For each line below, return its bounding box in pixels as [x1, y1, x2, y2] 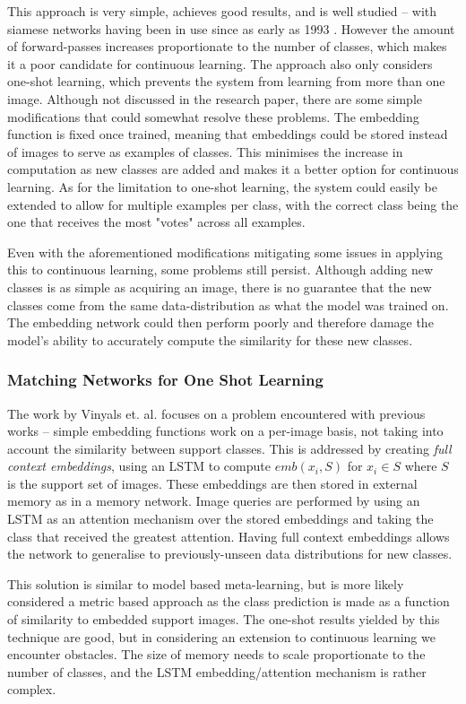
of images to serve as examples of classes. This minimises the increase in [7, 142, 403, 161]
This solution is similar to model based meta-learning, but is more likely [7, 574, 404, 593]
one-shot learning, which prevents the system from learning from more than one [7, 72, 445, 91]
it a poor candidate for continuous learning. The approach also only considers [7, 54, 433, 73]
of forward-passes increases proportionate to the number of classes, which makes [7, 37, 447, 56]
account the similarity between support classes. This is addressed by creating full [7, 439, 452, 457]
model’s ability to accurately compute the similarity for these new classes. [7, 330, 413, 349]
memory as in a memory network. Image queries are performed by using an [7, 491, 420, 510]
